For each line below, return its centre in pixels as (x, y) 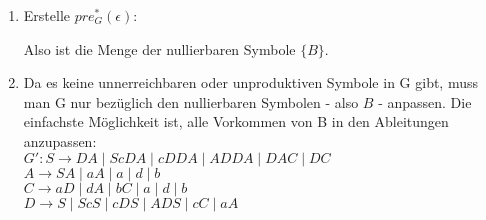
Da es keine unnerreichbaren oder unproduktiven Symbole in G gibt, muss (250, 82)
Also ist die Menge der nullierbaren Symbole (159, 48)
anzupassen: (60, 140)
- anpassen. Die (425, 101)
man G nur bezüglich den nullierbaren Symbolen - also (191, 101)
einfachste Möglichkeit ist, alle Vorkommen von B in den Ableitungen (236, 121)
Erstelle (46, 15)
